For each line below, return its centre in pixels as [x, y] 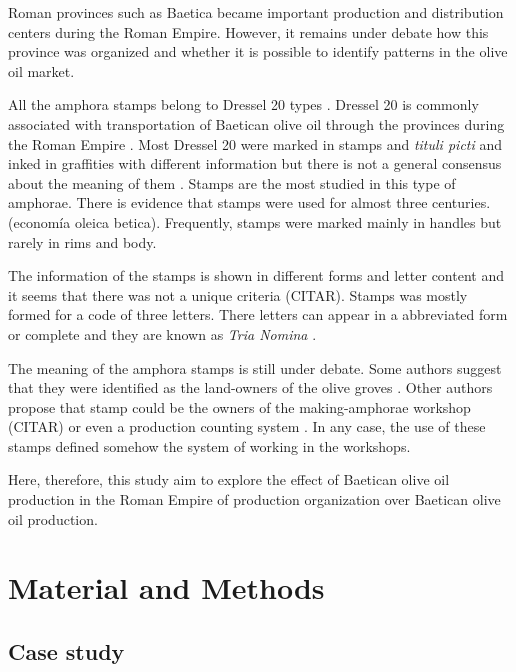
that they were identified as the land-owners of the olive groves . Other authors [250, 387]
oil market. [41, 70]
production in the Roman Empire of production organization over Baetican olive [254, 499]
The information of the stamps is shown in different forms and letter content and [256, 275]
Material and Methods [166, 587]
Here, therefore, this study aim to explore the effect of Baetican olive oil [229, 479]
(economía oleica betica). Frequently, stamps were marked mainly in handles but [255, 221]
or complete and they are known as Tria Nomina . [162, 333]
